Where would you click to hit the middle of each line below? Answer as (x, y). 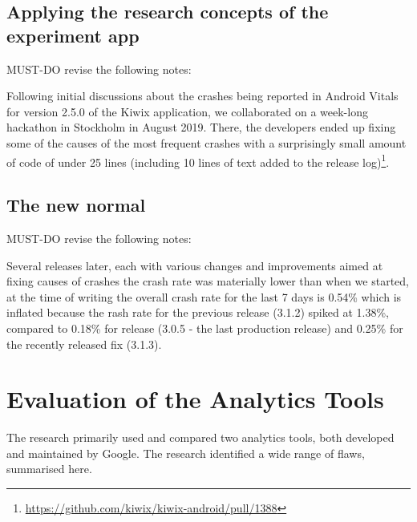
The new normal (76, 205)
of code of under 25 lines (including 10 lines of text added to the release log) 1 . (198, 160)
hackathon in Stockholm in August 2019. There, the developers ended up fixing (201, 127)
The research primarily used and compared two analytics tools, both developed (200, 437)
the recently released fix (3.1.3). (84, 344)
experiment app (73, 35)
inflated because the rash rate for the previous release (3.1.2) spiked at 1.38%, (198, 312)
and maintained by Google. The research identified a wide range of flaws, (186, 453)
